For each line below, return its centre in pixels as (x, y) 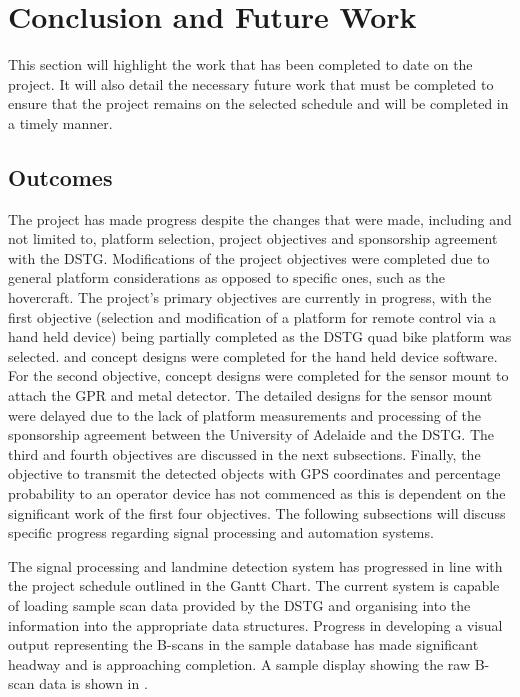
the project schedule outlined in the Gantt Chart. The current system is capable (254, 585)
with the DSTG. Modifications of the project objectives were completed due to (249, 257)
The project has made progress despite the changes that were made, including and (260, 218)
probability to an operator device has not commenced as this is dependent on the (257, 493)
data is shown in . (93, 683)
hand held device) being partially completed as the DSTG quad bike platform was (260, 336)
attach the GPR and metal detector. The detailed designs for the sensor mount (250, 395)
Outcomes (60, 176)
